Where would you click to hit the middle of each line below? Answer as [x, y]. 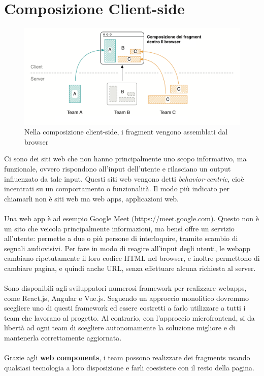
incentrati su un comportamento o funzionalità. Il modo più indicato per [117, 189]
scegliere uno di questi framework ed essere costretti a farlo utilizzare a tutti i [125, 308]
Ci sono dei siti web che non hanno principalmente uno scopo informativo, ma [125, 159]
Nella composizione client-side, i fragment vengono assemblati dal [126, 132]
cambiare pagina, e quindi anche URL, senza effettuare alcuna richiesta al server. [130, 268]
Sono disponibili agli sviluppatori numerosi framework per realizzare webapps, [125, 288]
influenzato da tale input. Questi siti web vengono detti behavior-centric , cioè [124, 178]
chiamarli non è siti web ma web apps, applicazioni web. [91, 198]
